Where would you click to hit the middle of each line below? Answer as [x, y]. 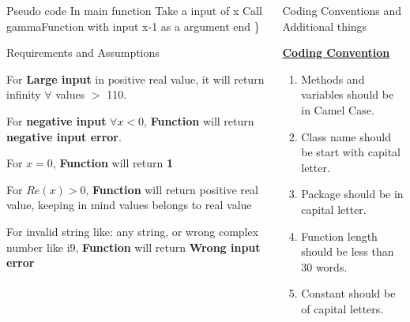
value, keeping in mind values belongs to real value [129, 205]
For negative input [56, 120]
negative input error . [64, 136]
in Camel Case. [338, 109]
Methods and [333, 79]
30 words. [324, 266]
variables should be [348, 94]
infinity [24, 94]
